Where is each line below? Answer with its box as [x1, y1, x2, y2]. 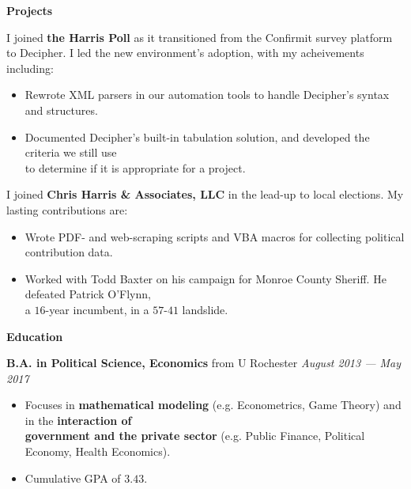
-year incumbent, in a [45, 301, 149, 317]
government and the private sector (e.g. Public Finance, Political [25, 427, 365, 444]
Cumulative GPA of [25, 469, 121, 486]
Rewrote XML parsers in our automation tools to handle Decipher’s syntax [25, 86, 390, 103]
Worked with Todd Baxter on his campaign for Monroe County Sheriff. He [25, 270, 386, 286]
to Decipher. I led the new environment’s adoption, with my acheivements [6, 44, 364, 61]
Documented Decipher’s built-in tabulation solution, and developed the [25, 128, 370, 145]
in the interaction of [25, 411, 132, 428]
